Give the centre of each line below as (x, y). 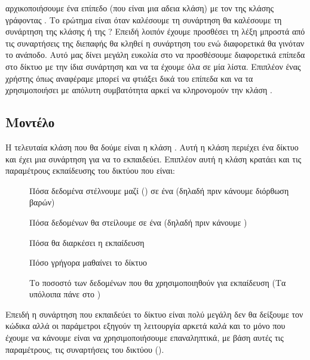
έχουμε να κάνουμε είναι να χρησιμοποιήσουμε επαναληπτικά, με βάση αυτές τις (145, 338)
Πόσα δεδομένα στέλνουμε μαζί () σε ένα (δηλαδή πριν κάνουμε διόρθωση (159, 190)
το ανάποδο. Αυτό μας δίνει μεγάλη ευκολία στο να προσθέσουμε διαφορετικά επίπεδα (155, 55)
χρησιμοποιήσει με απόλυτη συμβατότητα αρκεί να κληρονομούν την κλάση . (139, 90)
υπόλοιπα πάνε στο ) (65, 294)
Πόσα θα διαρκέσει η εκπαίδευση (87, 242)
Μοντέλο (30, 122)
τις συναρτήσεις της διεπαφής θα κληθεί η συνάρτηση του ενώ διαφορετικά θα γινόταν (155, 43)
